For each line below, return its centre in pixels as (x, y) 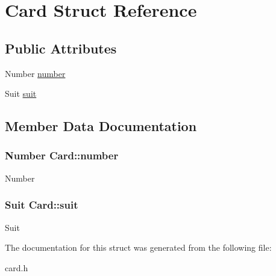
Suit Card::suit (42, 205)
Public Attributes (61, 48)
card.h (17, 267)
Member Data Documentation (101, 126)
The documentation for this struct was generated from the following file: (138, 247)
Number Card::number (62, 155)
